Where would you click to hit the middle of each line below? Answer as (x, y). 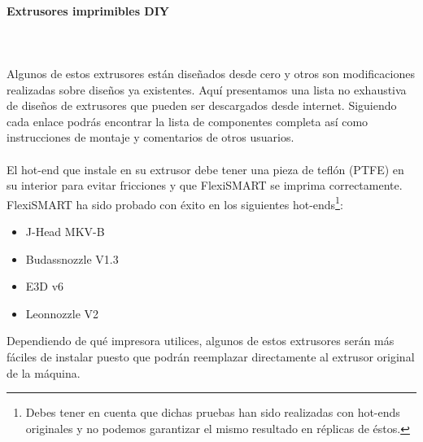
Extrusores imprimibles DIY (88, 10)
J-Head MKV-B (65, 231)
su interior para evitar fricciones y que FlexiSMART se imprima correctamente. (205, 185)
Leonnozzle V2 (62, 313)
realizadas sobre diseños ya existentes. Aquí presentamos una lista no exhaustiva (207, 89)
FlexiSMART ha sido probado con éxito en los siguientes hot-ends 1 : (175, 203)
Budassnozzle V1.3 (72, 258)
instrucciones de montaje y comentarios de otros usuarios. (150, 137)
